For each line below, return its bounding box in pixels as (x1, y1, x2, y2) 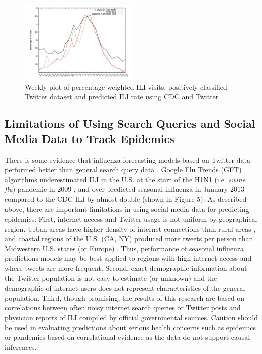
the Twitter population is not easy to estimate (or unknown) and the (5, 272, 217, 283)
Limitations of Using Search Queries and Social (5, 116, 255, 131)
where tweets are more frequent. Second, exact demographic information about (5, 263, 247, 273)
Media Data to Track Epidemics (5, 130, 174, 146)
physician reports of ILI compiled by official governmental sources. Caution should (5, 312, 258, 323)
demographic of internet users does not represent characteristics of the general (5, 282, 245, 293)
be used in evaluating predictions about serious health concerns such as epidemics (5, 322, 256, 332)
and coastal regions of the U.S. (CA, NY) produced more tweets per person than (5, 233, 253, 244)
